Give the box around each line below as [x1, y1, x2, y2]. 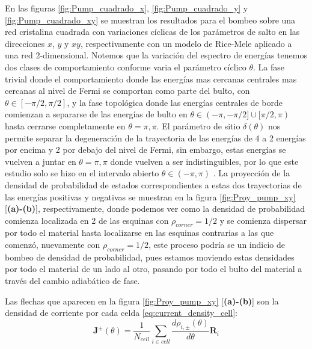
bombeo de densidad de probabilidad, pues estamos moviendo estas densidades [5, 250, 295, 263]
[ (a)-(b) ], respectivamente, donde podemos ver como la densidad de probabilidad [5, 202, 305, 215]
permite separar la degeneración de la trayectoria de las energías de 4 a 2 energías [5, 131, 306, 144]
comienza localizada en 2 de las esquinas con [5, 214, 169, 226]
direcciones [5, 37, 45, 49]
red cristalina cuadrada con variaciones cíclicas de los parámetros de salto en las [5, 25, 300, 38]
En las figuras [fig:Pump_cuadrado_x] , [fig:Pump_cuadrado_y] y [5, 2, 248, 14]
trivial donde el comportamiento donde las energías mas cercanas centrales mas [5, 72, 297, 85]
